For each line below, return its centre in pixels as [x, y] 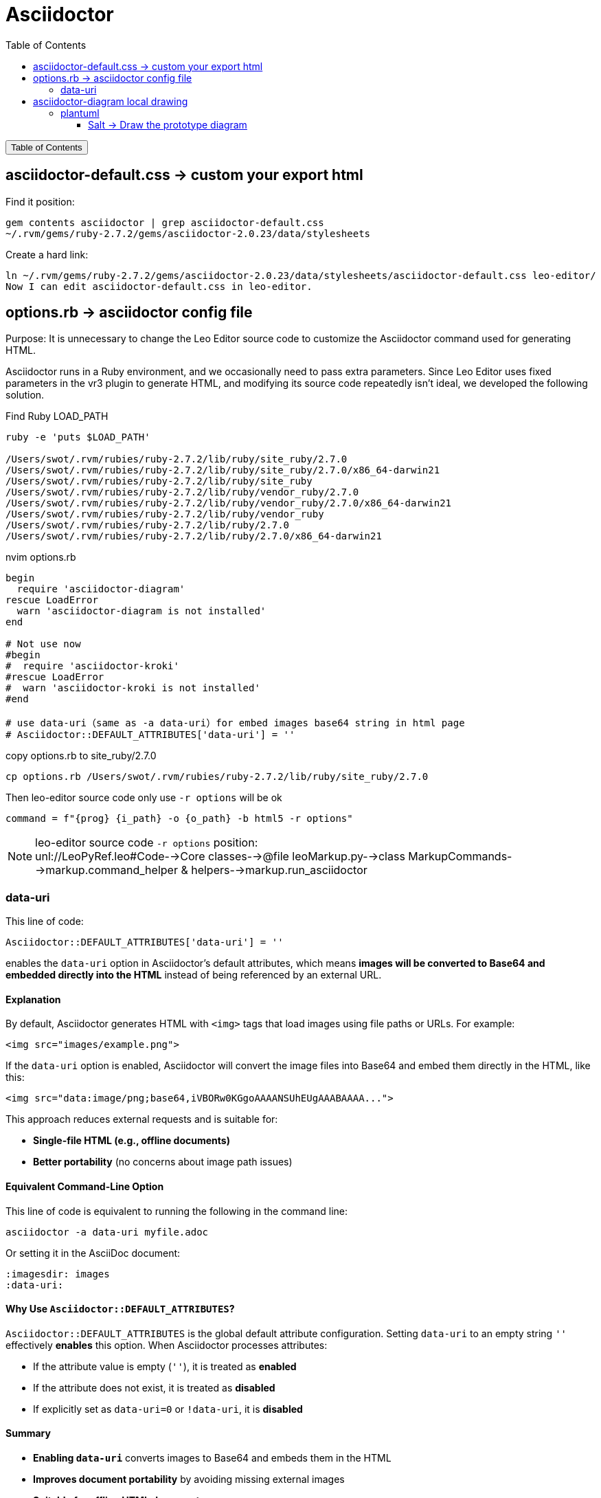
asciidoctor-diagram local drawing [111, 101]
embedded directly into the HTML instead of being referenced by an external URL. [194, 975]
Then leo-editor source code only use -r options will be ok [144, 798]
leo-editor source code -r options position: [147, 843]
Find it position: [40, 201]
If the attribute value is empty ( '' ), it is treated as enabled [165, 1366]
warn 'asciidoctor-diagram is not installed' [141, 611]
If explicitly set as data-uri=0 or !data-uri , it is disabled [168, 1409]
